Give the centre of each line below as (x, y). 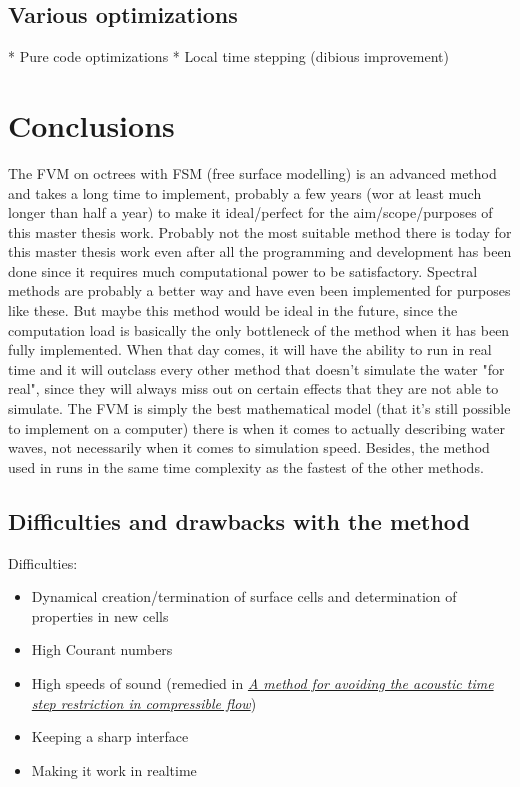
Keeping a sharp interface (110, 736)
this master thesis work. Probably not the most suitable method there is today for (260, 231)
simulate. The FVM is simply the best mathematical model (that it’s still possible (259, 408)
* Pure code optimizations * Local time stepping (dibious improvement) (228, 56)
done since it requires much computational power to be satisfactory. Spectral (243, 270)
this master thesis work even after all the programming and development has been (260, 251)
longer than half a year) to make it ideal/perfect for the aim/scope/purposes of (250, 212)
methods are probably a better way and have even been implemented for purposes (259, 290)
